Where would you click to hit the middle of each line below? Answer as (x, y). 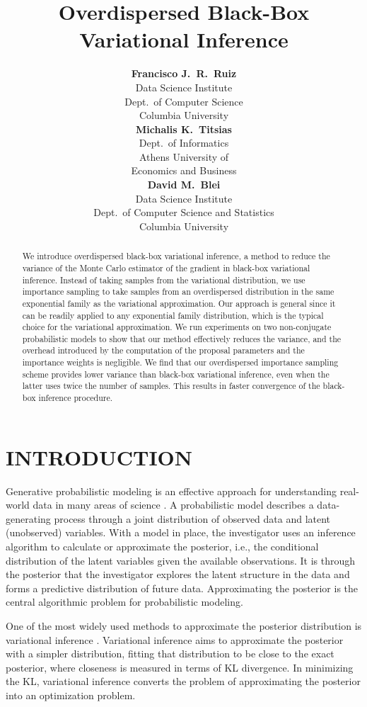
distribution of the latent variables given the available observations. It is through (181, 560)
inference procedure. (76, 398)
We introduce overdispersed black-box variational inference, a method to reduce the (176, 256)
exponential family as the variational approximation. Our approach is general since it (179, 303)
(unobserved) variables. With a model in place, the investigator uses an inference (181, 532)
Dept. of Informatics (184, 143)
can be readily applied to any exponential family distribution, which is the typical (173, 315)
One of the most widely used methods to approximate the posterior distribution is (184, 626)
